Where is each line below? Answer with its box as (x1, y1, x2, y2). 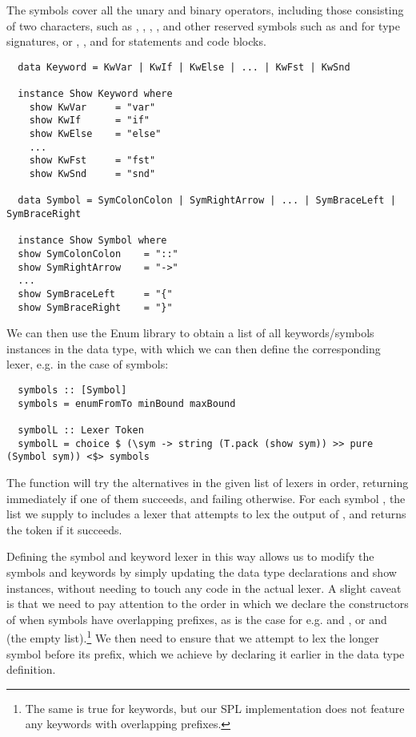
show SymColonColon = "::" (18, 248, 178, 260)
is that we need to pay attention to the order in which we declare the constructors (6, 595, 409, 612)
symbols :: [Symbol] (18, 385, 127, 397)
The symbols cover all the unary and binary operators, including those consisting (6, 2, 404, 18)
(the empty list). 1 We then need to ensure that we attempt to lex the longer (6, 627, 379, 646)
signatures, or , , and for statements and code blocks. (6, 33, 266, 50)
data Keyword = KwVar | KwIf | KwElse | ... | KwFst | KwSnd (18, 61, 350, 73)
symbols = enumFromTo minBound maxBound (18, 397, 236, 409)
